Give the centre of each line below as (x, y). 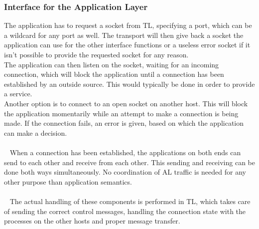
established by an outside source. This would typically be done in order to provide (129, 84)
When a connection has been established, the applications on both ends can (125, 152)
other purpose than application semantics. (68, 181)
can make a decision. (36, 132)
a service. (18, 94)
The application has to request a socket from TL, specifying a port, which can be (128, 25)
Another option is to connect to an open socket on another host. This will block (126, 103)
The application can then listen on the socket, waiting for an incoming (112, 64)
